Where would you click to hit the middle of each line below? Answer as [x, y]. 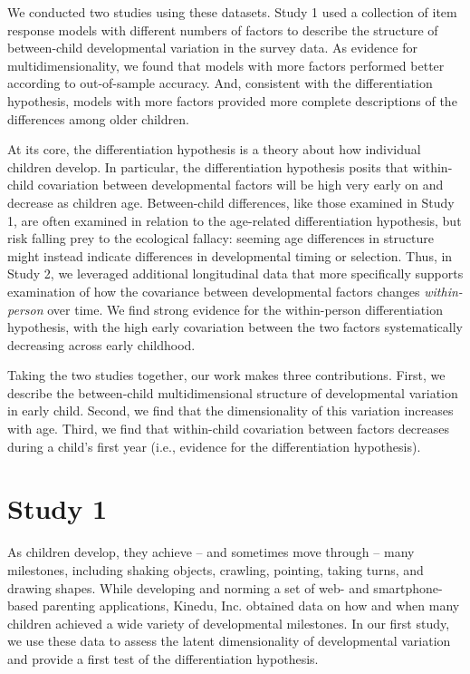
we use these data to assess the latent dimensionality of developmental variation [229, 641]
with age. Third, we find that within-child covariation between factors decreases [229, 429]
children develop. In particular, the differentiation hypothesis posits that [208, 166]
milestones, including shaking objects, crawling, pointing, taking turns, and [216, 569]
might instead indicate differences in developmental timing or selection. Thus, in [230, 255]
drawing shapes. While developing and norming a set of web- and [188, 587]
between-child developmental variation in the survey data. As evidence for [212, 48]
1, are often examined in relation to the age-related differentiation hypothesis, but [235, 220]
